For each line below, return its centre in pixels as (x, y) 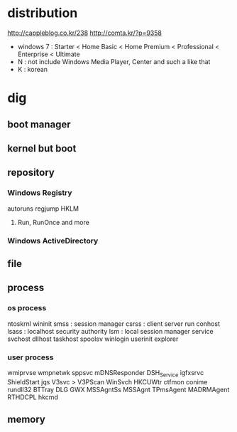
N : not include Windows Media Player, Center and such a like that (114, 61)
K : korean (33, 69)
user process (31, 357)
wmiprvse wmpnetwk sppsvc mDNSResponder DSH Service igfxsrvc (106, 373)
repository (31, 173)
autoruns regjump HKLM (43, 209)
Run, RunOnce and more (54, 222)
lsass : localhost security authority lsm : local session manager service (111, 331)
